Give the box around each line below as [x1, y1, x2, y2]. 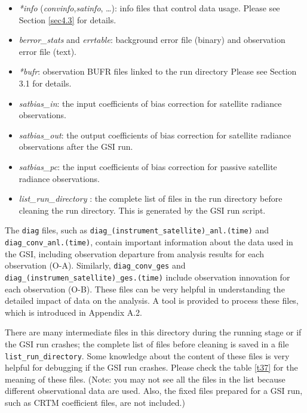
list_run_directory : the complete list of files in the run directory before [19, 192, 283, 205]
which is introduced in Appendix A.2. [5, 306, 142, 318]
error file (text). [19, 45, 76, 57]
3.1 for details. [19, 76, 72, 89]
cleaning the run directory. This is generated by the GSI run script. [19, 204, 266, 216]
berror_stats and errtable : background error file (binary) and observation [19, 33, 285, 46]
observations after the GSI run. [19, 140, 133, 153]
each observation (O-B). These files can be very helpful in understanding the [5, 282, 285, 295]
